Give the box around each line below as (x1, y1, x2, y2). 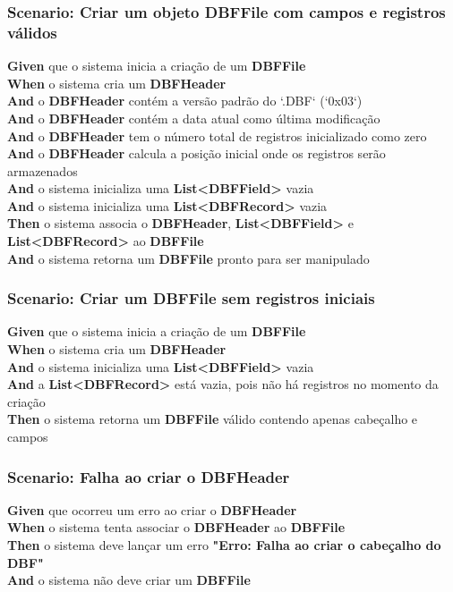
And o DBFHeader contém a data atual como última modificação (7, 108, 380, 127)
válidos (7, 21, 57, 43)
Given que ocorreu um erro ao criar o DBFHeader (7, 500, 297, 519)
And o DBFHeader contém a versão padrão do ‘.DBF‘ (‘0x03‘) (7, 91, 363, 110)
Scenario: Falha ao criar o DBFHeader (7, 465, 290, 487)
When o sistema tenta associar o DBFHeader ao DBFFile (7, 518, 346, 537)
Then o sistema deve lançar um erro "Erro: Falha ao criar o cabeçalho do (7, 536, 441, 554)
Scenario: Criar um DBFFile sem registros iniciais (7, 287, 375, 309)
